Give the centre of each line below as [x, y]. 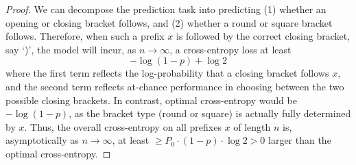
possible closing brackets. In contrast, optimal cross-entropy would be [151, 100]
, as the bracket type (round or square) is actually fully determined [210, 113]
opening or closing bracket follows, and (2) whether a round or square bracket [169, 22]
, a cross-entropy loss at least [230, 49]
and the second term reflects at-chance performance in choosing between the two [175, 86]
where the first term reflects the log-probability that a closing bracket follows [167, 73]
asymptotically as [42, 140]
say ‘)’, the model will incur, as [71, 49]
